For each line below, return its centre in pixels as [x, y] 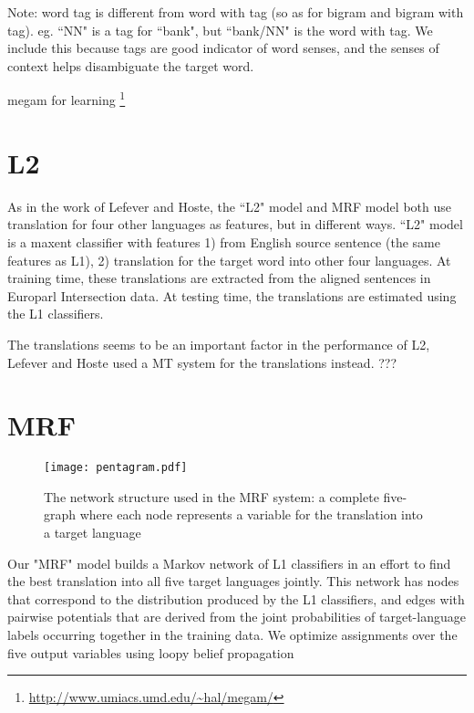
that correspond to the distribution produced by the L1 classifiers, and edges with [236, 598]
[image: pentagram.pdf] [116, 468]
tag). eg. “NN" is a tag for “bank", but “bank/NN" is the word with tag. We [220, 30]
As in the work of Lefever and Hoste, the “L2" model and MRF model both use [229, 206]
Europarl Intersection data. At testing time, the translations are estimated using [232, 295]
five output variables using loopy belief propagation [151, 652]
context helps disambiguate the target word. [131, 65]
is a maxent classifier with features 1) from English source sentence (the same [224, 241]
